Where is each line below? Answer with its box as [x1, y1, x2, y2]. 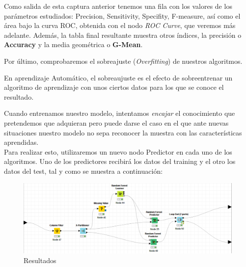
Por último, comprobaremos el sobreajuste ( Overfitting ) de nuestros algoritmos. [4, 55, 243, 66]
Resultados [24, 255, 56, 265]
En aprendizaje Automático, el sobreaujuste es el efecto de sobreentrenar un [4, 72, 233, 82]
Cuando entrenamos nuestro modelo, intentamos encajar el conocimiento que [4, 108, 235, 118]
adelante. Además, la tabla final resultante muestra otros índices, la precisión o [4, 29, 242, 40]
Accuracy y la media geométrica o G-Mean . [4, 39, 143, 50]
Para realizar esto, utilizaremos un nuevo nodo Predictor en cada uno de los [4, 146, 232, 157]
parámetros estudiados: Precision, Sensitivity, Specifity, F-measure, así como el [4, 10, 241, 21]
